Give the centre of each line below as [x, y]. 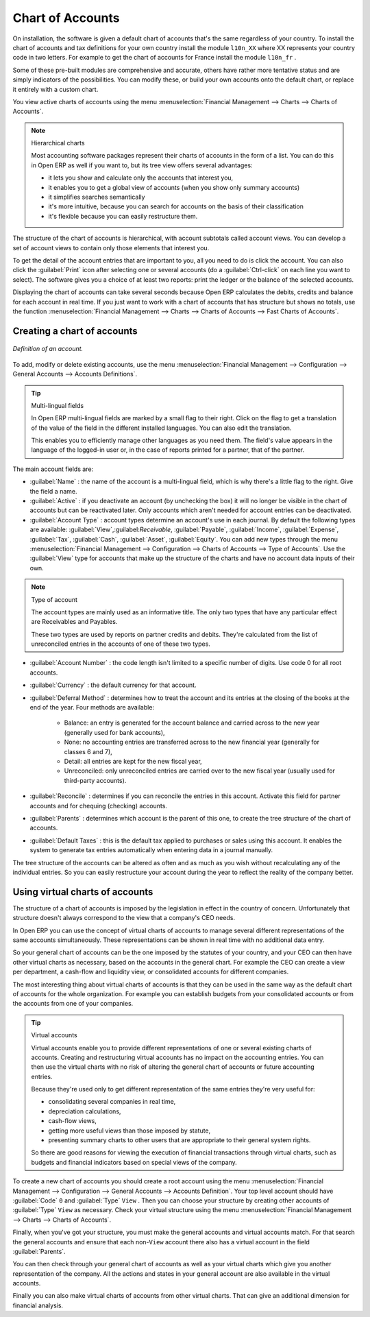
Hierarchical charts [58, 143]
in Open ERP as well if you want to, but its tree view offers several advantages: [142, 165]
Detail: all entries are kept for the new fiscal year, [133, 761]
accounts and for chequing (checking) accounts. [99, 806]
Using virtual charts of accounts [83, 892]
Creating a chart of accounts [75, 331]
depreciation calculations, [85, 1111]
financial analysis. [38, 1305]
